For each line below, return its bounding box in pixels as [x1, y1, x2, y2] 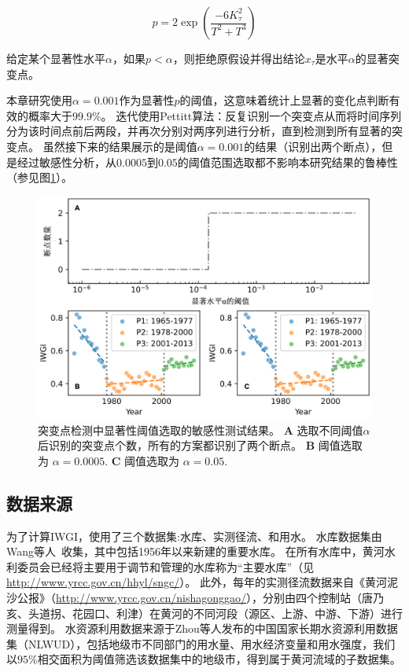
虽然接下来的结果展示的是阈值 [42, 138, 197, 154]
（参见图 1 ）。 [6, 169, 72, 185]
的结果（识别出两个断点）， [244, 138, 382, 154]
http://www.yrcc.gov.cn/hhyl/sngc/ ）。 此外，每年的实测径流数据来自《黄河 [6, 574, 387, 590]
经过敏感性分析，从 [17, 153, 116, 170]
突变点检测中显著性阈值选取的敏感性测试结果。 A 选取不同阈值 [38, 421, 363, 438]
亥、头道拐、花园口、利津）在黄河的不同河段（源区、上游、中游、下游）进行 [6, 604, 403, 621]
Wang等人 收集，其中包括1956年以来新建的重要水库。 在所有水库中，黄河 [6, 543, 385, 560]
